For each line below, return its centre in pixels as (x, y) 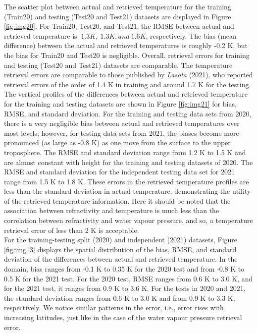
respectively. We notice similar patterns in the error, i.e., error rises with (114, 307)
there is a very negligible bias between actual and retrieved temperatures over (122, 123)
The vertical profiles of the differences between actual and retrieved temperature (126, 94)
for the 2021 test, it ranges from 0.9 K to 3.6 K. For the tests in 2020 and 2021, (125, 288)
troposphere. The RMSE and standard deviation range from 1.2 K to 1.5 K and (125, 152)
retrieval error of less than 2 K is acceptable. (72, 230)
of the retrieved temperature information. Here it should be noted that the (117, 200)
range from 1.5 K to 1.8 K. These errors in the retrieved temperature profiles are (127, 181)
